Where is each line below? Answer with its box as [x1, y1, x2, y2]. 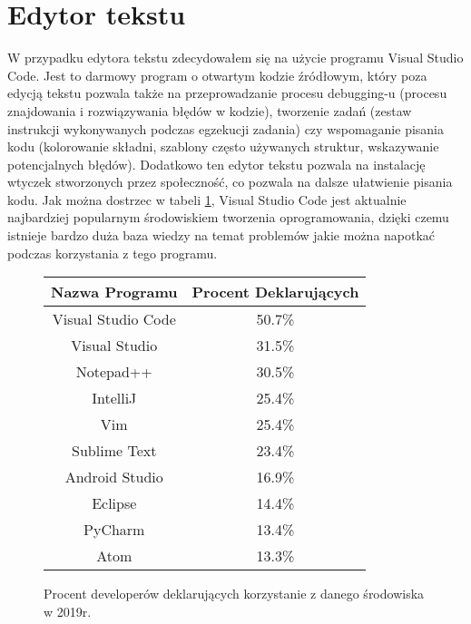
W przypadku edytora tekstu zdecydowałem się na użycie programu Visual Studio [7, 48, 464, 67]
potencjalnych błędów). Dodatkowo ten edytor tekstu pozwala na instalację [7, 154, 426, 173]
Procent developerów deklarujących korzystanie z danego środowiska [44, 584, 425, 603]
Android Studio [64, 466, 163, 488]
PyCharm [83, 519, 145, 541]
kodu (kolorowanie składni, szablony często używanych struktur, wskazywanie [7, 137, 439, 156]
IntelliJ [92, 387, 137, 409]
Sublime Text [72, 440, 157, 462]
